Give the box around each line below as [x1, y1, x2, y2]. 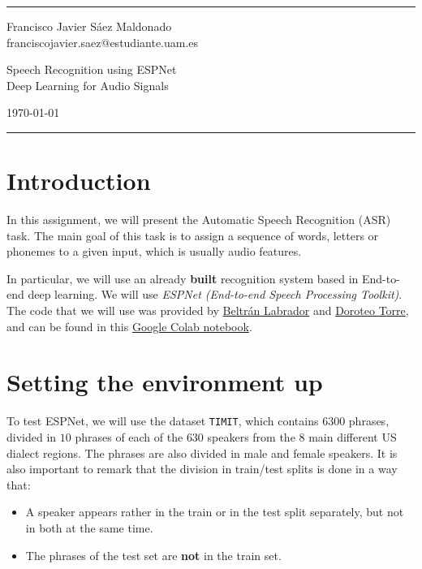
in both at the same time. [25, 519, 153, 536]
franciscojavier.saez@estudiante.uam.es [6, 33, 199, 50]
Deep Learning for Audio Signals [6, 76, 169, 93]
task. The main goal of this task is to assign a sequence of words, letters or [6, 226, 379, 244]
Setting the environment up [6, 365, 323, 399]
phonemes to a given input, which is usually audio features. [6, 243, 302, 260]
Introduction [6, 164, 151, 197]
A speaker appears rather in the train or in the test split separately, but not [25, 503, 404, 520]
